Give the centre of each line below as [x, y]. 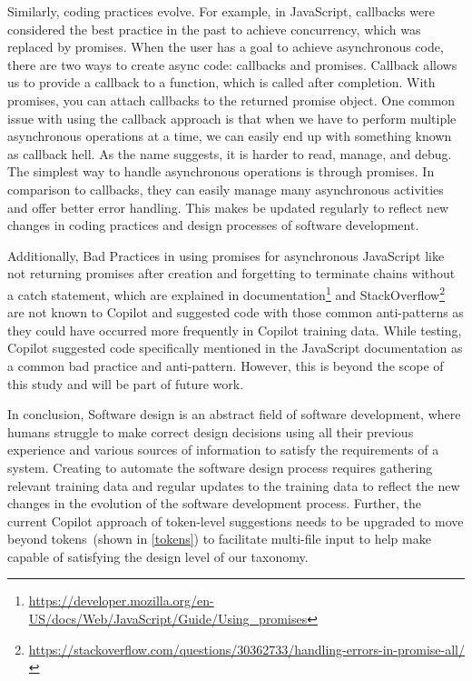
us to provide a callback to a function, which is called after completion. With [221, 82]
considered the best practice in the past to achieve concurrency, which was [214, 29]
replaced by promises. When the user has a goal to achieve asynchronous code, [226, 47]
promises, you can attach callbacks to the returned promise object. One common [231, 100]
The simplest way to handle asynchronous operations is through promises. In [221, 171]
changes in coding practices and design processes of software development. [213, 225]
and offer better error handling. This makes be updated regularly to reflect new [228, 207]
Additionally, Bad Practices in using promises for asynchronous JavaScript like [226, 255]
